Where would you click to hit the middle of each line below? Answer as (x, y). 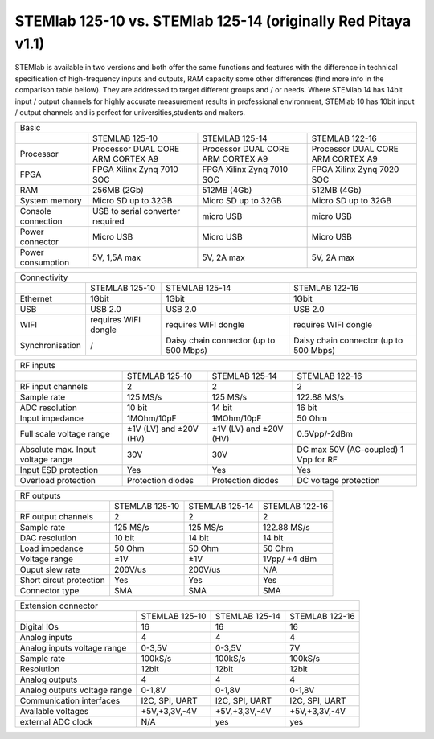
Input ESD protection (59, 470)
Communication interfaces (70, 701)
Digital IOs (39, 627)
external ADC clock (56, 722)
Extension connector (59, 606)
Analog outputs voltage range (76, 690)
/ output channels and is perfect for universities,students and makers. (130, 112)
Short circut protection (63, 581)
